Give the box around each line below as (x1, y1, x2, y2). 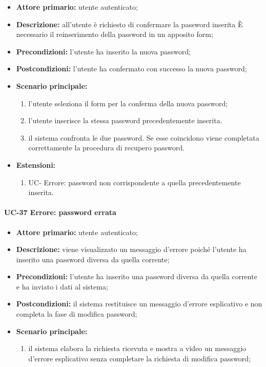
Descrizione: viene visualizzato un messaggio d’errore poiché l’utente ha (16, 244, 247, 255)
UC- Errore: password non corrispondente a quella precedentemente (28, 177, 241, 187)
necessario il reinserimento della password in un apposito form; (16, 29, 213, 40)
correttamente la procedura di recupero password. (28, 142, 185, 153)
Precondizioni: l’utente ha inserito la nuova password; (16, 46, 191, 56)
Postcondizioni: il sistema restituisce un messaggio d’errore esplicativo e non (16, 298, 262, 309)
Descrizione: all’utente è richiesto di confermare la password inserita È (16, 18, 243, 29)
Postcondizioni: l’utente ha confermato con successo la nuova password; (16, 63, 247, 74)
